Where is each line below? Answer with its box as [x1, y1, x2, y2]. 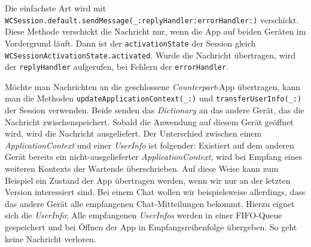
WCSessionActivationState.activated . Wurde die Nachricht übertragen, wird [5, 48, 295, 61]
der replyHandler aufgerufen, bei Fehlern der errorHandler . [5, 60, 229, 73]
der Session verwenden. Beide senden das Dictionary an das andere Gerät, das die [5, 104, 304, 116]
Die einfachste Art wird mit [5, 2, 106, 14]
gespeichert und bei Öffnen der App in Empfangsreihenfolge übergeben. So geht [5, 221, 297, 233]
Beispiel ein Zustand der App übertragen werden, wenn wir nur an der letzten [5, 174, 291, 186]
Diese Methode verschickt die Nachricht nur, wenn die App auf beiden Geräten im [5, 25, 306, 38]
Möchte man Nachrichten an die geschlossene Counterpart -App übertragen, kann [5, 80, 301, 92]
